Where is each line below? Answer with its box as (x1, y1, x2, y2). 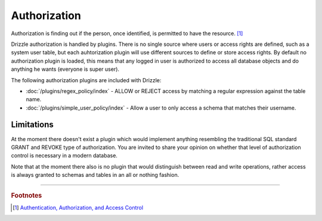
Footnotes (11, 191, 42, 200)
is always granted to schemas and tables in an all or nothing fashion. (11, 172, 179, 179)
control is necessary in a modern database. (11, 152, 117, 159)
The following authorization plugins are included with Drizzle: (11, 76, 162, 83)
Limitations (11, 120, 54, 130)
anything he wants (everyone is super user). (11, 66, 119, 73)
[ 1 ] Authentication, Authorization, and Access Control (13, 204, 143, 211)
